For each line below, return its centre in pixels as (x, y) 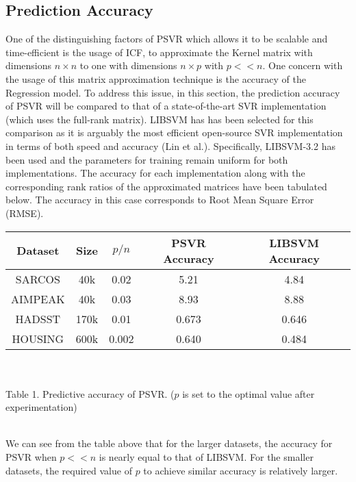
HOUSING (38, 338)
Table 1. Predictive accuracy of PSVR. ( (90, 393)
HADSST (38, 318)
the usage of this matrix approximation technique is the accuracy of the (156, 78)
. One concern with (303, 65)
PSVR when (31, 457)
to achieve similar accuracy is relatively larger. (241, 470)
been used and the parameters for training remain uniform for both (147, 159)
